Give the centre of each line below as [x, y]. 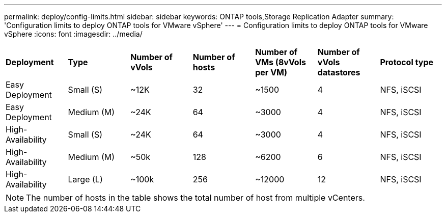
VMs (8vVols [281, 62]
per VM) [271, 72]
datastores [339, 72]
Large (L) [85, 179]
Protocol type [407, 62]
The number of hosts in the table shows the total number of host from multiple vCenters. [196, 198]
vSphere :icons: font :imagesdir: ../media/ [73, 34]
